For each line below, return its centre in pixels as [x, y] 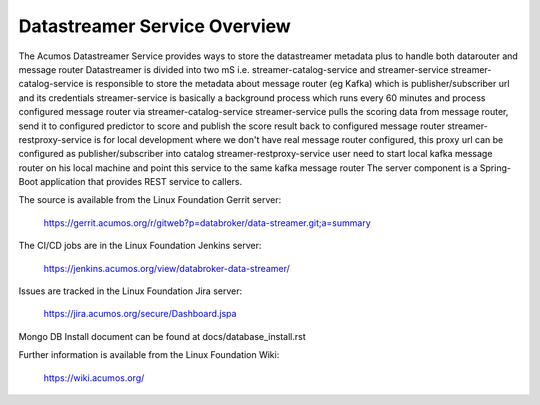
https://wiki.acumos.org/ [94, 377]
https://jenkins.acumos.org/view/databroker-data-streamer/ [166, 268]
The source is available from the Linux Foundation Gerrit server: [150, 200]
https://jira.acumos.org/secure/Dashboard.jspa [140, 314]
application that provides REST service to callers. [141, 182]
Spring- [495, 167]
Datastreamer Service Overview [155, 26]
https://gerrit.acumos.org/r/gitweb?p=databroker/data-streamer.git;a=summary [207, 222]
